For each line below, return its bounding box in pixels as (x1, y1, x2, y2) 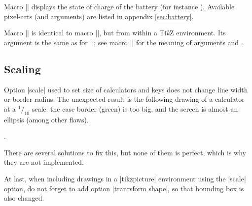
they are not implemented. (4, 157, 84, 167)
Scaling (4, 61, 41, 76)
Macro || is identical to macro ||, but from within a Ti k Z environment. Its (4, 28, 226, 38)
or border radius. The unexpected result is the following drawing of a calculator (4, 94, 245, 104)
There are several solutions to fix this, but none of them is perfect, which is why (4, 147, 246, 157)
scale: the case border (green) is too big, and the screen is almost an (32, 103, 238, 114)
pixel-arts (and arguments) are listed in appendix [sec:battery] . (4, 11, 194, 21)
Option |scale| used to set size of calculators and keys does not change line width (4, 84, 248, 94)
